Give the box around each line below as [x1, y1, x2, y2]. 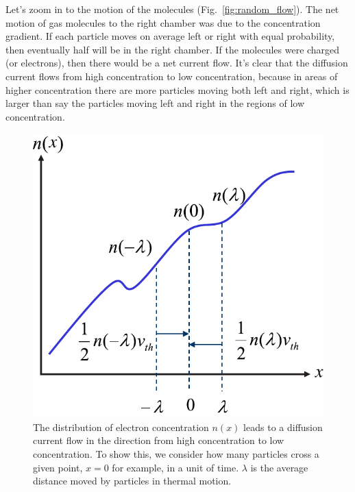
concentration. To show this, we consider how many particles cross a [33, 447, 319, 461]
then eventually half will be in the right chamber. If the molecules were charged [5, 42, 340, 56]
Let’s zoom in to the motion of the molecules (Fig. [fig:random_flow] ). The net [5, 2, 339, 16]
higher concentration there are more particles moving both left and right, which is [5, 82, 350, 97]
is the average [250, 460, 308, 474]
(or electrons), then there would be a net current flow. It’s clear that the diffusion [5, 56, 348, 70]
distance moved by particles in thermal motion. [33, 473, 232, 488]
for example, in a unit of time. [112, 460, 239, 474]
